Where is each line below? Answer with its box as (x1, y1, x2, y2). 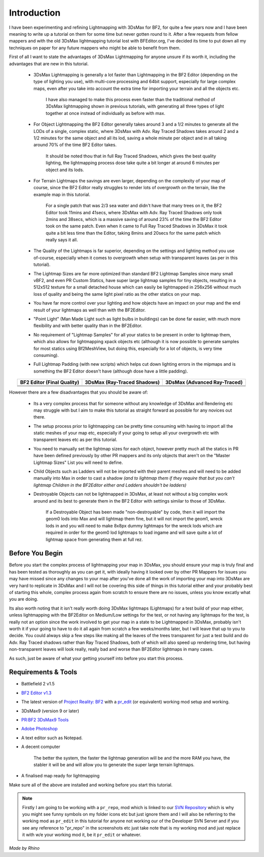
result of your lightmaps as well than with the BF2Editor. (33, 307, 146, 313)
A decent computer (21, 744, 61, 750)
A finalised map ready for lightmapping (21, 773, 100, 779)
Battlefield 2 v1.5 (21, 681, 55, 687)
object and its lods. (45, 167, 84, 173)
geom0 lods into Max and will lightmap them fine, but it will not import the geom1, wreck (45, 516, 223, 522)
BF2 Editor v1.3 (21, 690, 52, 696)
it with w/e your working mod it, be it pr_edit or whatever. (22, 832, 141, 838)
